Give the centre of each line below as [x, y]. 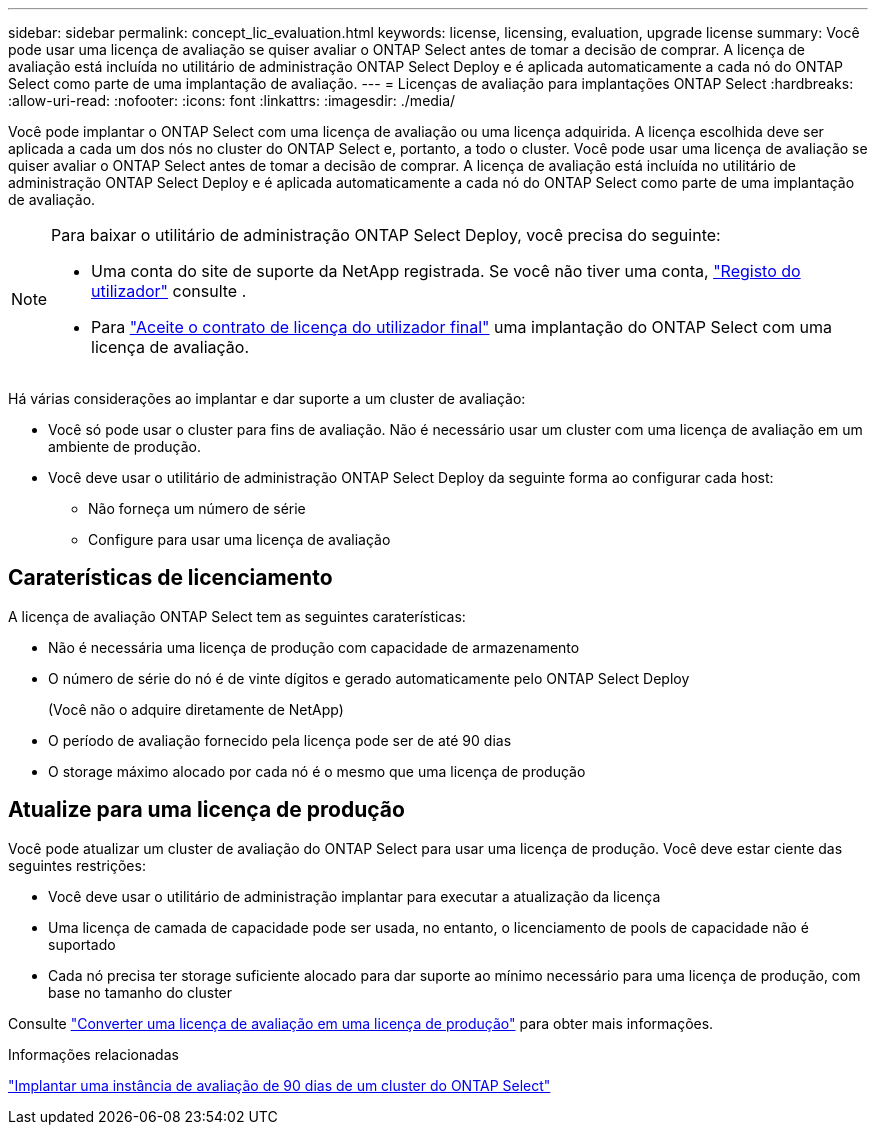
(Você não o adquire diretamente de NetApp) [196, 709]
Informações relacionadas [93, 1054]
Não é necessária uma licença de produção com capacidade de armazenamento [314, 647]
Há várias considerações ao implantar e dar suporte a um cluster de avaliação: [267, 398]
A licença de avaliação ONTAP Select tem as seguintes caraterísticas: [237, 616]
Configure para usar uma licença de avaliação [239, 539]
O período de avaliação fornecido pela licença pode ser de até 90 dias [280, 740]
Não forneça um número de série [197, 508]
